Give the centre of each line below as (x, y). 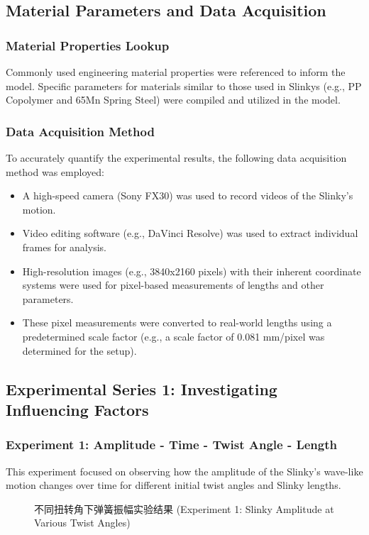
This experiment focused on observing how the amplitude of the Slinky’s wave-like (184, 471)
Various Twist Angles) (82, 523)
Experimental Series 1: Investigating (142, 388)
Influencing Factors (77, 409)
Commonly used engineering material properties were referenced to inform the (176, 72)
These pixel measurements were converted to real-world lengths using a (177, 322)
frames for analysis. (64, 247)
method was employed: (55, 171)
